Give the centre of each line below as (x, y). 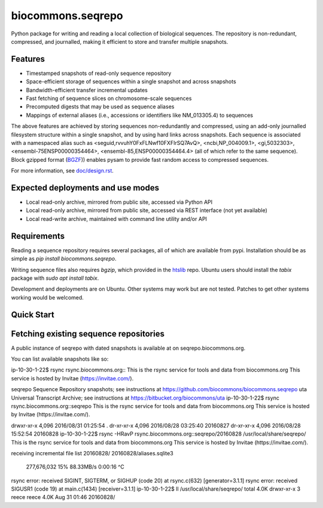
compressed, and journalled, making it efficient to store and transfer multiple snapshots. (120, 41)
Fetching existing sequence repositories (88, 333)
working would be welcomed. (47, 297)
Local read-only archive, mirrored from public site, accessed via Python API (119, 202)
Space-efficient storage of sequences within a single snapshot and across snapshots (131, 81)
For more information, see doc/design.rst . (62, 171)
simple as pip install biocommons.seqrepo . (64, 259)
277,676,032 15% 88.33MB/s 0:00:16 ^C (75, 467)
